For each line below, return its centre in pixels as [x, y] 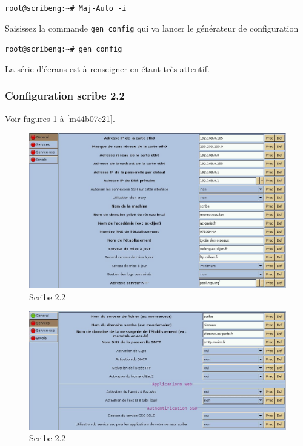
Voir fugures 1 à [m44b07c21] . [60, 118]
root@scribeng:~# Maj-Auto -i [66, 8]
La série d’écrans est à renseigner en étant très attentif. [107, 68]
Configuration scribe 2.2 [65, 96]
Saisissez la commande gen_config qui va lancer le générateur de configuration [152, 28]
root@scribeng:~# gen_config [64, 49]
